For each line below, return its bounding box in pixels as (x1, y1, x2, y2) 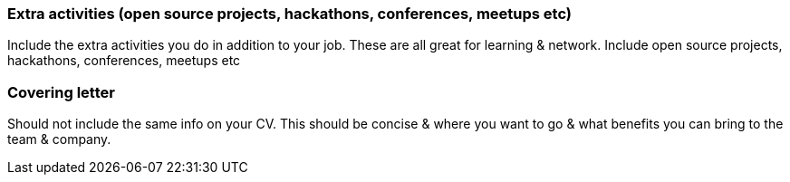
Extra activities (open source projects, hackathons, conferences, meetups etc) (7, 5, 572, 23)
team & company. (7, 131, 111, 148)
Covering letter (7, 82, 115, 101)
